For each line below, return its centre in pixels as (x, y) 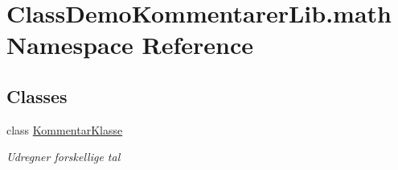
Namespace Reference (130, 45)
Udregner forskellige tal (64, 157)
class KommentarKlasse (65, 129)
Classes (37, 95)
